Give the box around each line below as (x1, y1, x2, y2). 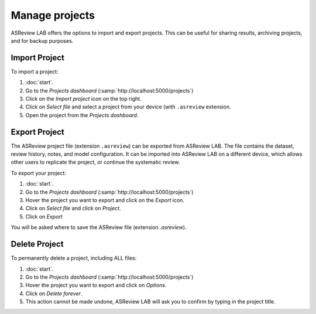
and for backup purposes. (11, 37, 74, 44)
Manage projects (11, 9, 95, 22)
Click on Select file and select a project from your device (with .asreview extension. (25, 103, 231, 111)
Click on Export (25, 213, 63, 220)
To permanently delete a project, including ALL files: (11, 255, 137, 262)
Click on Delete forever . (25, 290, 83, 297)
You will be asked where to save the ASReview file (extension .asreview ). (11, 224, 187, 231)
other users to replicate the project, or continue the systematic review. (11, 159, 180, 166)
